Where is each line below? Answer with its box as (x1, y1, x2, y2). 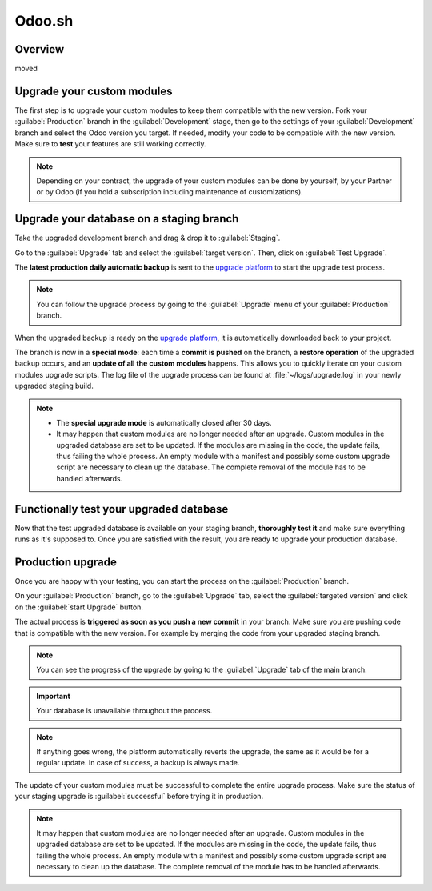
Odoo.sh (14, 12, 74, 30)
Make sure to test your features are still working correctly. (14, 139, 207, 149)
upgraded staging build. (14, 381, 94, 391)
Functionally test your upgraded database (14, 502, 229, 516)
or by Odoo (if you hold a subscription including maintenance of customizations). (36, 187, 303, 197)
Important (36, 691, 71, 701)
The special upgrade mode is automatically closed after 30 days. (56, 418, 272, 427)
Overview (14, 42, 65, 56)
